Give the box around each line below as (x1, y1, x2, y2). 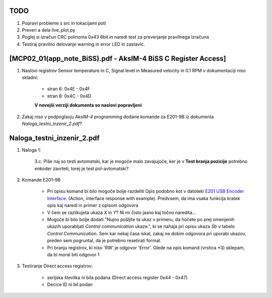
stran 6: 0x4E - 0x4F (47, 86, 90, 92)
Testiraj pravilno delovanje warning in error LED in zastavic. (22, 41, 146, 47)
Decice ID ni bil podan (47, 281, 93, 287)
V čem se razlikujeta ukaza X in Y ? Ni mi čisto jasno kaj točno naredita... (47, 209, 196, 216)
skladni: (22, 74, 38, 80)
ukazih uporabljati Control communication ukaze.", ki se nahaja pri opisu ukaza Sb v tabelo (47, 224, 235, 230)
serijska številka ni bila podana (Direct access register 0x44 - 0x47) (47, 274, 188, 280)
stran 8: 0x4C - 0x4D (47, 93, 92, 99)
